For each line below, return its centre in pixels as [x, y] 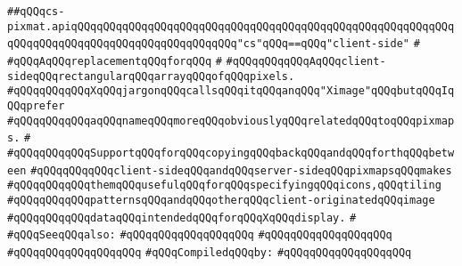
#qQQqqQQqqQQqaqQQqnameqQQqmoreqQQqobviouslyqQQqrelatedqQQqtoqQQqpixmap [231, 121]
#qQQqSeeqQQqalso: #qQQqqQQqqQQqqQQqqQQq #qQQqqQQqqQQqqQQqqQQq [200, 235]
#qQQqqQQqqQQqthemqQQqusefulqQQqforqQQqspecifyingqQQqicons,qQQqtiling [224, 185]
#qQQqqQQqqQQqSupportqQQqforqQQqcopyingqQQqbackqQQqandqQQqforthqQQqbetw [231, 153]
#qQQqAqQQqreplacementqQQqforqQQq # [115, 61]
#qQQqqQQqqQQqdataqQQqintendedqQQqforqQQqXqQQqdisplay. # [182, 218]
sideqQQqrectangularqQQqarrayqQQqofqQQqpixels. [151, 76]
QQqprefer [36, 105]
